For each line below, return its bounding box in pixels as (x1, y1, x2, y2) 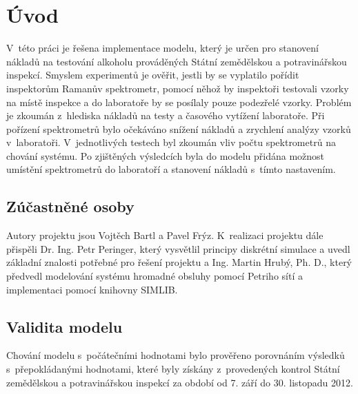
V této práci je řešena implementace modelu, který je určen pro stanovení (6, 41, 319, 55)
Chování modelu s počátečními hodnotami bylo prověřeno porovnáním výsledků (6, 348, 345, 362)
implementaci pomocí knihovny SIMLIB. (6, 282, 178, 296)
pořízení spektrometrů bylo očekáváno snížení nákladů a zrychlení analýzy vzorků (6, 121, 351, 136)
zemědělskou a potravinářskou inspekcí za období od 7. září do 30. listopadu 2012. (6, 375, 353, 389)
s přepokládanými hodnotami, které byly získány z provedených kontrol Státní (6, 362, 340, 376)
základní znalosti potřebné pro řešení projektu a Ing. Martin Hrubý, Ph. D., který (6, 255, 352, 269)
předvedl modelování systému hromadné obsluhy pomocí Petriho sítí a (6, 269, 303, 283)
